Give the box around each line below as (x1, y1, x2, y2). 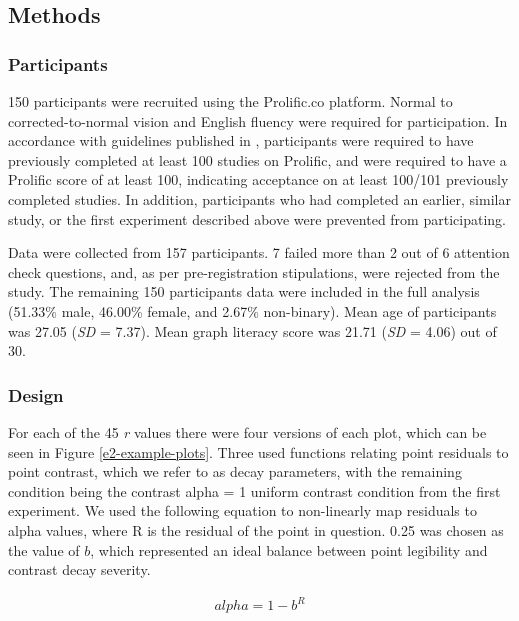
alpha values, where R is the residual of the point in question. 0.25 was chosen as (8, 519, 504, 540)
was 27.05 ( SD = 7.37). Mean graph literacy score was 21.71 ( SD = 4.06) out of (8, 320, 497, 341)
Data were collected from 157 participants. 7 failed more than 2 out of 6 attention (8, 242, 510, 263)
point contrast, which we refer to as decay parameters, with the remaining (8, 461, 462, 482)
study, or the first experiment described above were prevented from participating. (8, 208, 506, 229)
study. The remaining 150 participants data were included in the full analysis (8, 281, 480, 302)
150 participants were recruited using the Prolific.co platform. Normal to (8, 91, 453, 111)
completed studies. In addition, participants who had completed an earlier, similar (8, 188, 511, 209)
